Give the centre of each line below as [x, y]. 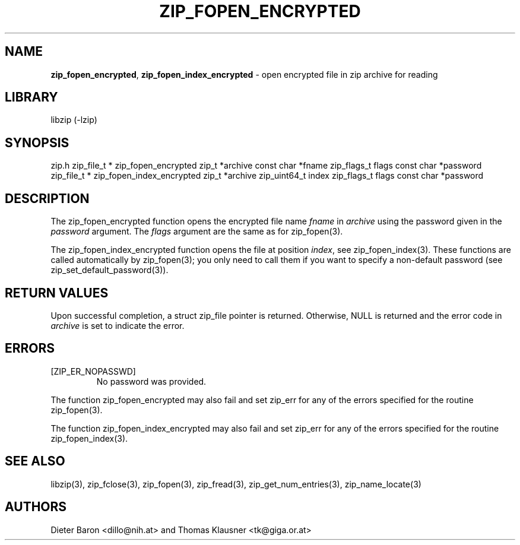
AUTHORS [36, 507]
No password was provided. [151, 381]
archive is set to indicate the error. [118, 325]
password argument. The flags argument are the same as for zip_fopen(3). [197, 232]
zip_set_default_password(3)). [110, 270]
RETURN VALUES [57, 293]
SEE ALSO [35, 461]
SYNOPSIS [37, 142]
